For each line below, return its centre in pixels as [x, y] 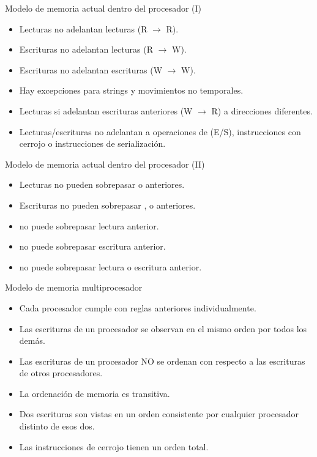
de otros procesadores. [61, 373]
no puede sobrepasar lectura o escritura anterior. [110, 266]
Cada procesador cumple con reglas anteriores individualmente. [138, 307]
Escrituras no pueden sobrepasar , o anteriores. [107, 205]
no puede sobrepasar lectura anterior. [89, 225]
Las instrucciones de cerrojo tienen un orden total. [114, 446]
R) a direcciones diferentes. [262, 110]
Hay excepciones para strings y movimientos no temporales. [131, 90]
